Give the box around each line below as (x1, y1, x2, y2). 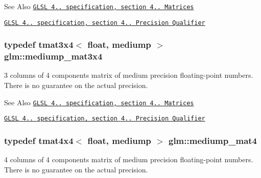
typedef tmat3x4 (4, 38, 74, 51)
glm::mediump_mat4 (168, 134, 257, 146)
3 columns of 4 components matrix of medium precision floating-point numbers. (4, 70, 253, 80)
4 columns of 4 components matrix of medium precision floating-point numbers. (4, 154, 253, 165)
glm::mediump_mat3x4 (4, 50, 103, 63)
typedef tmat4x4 (4, 134, 74, 146)
